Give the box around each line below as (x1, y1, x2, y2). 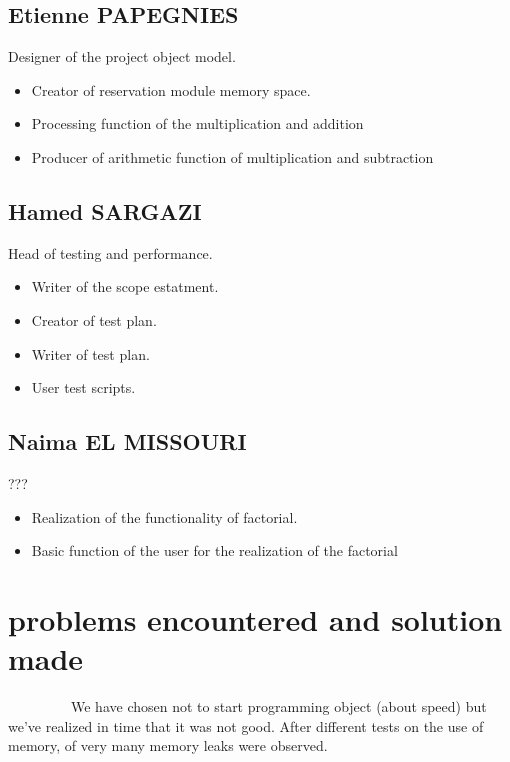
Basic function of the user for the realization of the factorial (31, 540, 398, 561)
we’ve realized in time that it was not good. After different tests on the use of (8, 715, 484, 736)
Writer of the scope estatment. (31, 276, 219, 297)
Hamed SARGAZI (8, 195, 202, 226)
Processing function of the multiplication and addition (31, 113, 364, 134)
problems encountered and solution (8, 598, 503, 639)
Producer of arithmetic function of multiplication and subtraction (31, 146, 434, 167)
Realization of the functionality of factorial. (31, 506, 298, 527)
